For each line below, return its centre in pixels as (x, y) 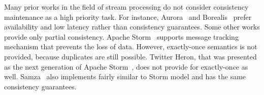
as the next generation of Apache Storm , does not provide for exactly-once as (126, 66)
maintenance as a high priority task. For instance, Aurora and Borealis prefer (128, 17)
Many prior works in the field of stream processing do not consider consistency (126, 7)
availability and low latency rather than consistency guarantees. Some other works (132, 27)
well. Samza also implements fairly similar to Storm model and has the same (125, 76)
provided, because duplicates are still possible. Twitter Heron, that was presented (130, 56)
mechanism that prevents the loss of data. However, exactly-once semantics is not (131, 46)
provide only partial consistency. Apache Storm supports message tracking (121, 36)
